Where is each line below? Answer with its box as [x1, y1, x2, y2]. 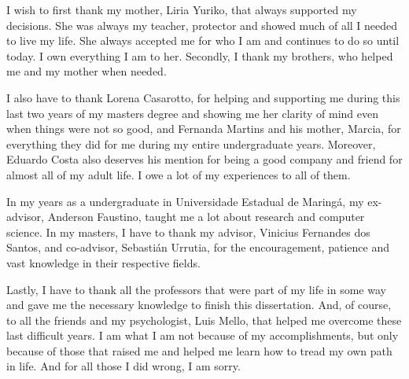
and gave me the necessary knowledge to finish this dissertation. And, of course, [6, 296, 392, 313]
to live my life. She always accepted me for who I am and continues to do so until [6, 32, 400, 49]
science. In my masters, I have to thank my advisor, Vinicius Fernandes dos [6, 223, 370, 240]
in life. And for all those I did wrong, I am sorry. [6, 358, 241, 374]
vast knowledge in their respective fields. [6, 254, 201, 270]
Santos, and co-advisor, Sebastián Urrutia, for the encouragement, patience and [6, 239, 389, 256]
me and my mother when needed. [6, 63, 167, 79]
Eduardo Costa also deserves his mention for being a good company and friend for [6, 151, 403, 167]
